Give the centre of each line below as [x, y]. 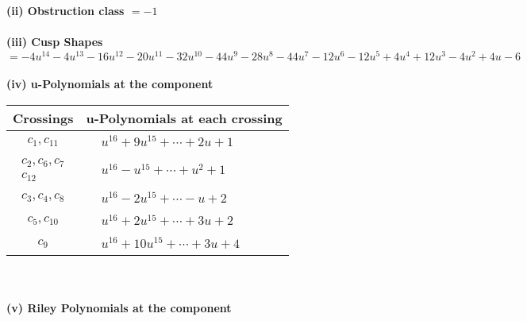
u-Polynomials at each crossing [184, 118]
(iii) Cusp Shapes [55, 42]
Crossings [43, 118]
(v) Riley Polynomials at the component [119, 307]
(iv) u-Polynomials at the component [110, 84]
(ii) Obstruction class [65, 10]
